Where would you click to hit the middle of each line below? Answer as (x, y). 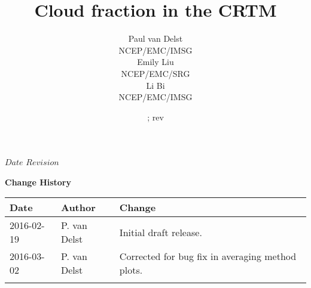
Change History (38, 182)
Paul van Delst (155, 38)
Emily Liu (155, 62)
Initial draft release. (161, 232)
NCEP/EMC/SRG (155, 73)
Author (78, 208)
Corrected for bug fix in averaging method (208, 256)
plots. (131, 270)
